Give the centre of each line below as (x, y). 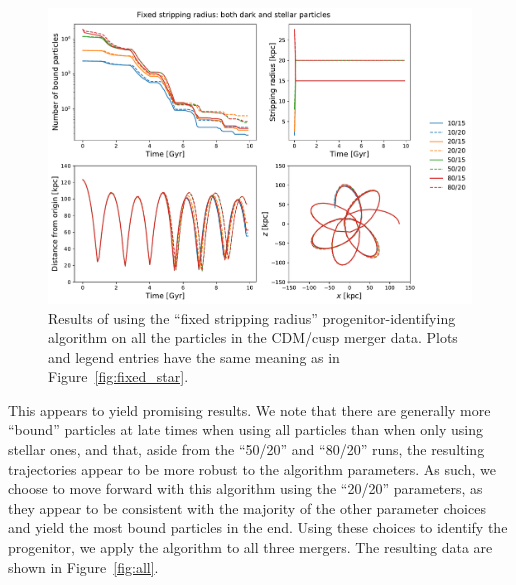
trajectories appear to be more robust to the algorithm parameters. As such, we (252, 468)
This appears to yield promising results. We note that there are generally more (249, 409)
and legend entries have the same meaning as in (194, 356)
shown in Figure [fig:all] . (83, 566)
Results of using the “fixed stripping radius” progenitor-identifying (252, 317)
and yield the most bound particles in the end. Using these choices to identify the (258, 527)
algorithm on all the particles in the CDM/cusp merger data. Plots (253, 337)
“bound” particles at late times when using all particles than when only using (245, 429)
